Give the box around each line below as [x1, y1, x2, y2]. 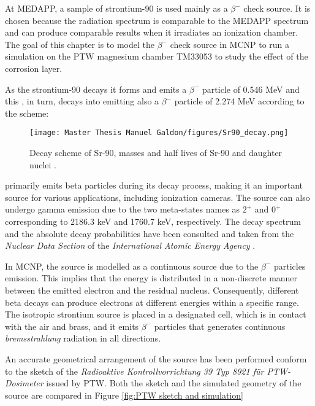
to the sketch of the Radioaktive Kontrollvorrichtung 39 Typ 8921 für [5, 364, 264, 377]
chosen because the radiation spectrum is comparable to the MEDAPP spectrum [5, 14, 309, 26]
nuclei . [29, 158, 56, 171]
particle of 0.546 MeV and [202, 82, 300, 95]
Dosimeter [5, 377, 44, 389]
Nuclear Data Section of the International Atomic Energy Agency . [5, 239, 256, 252]
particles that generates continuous [154, 319, 286, 332]
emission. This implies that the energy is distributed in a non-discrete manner [5, 271, 298, 284]
